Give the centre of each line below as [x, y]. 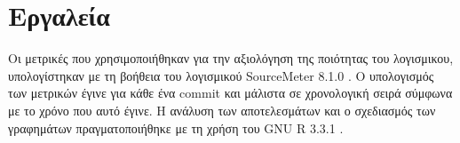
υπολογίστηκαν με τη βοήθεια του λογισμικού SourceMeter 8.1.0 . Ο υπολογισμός [221, 75]
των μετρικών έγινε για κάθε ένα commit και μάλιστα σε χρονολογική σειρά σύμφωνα [230, 93]
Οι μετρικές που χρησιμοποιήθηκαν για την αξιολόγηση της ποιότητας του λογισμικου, [231, 58]
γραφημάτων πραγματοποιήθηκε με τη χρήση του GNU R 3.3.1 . [176, 127]
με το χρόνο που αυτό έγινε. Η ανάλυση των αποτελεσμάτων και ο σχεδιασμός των [222, 110]
